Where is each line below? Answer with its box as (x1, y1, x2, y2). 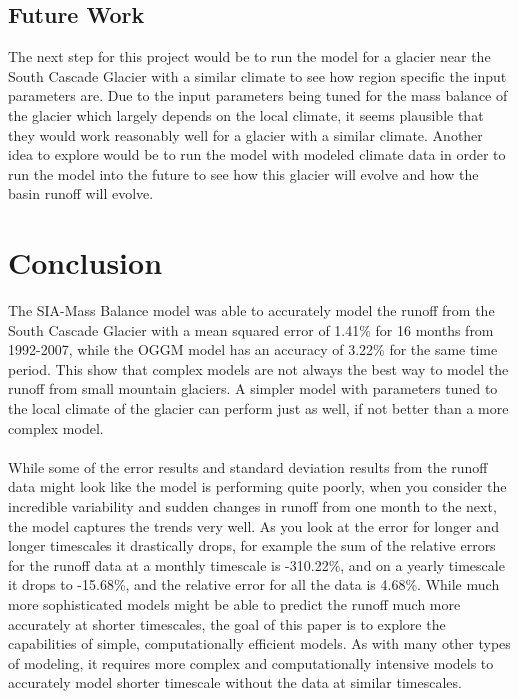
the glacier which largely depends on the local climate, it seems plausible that (8, 104, 484, 125)
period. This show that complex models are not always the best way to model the (8, 358, 509, 379)
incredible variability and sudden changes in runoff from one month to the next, (8, 496, 497, 517)
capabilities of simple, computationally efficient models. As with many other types (8, 633, 511, 654)
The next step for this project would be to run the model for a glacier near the (8, 46, 491, 67)
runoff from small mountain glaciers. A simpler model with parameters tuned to (8, 378, 498, 399)
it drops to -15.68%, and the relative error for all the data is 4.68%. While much (8, 574, 500, 595)
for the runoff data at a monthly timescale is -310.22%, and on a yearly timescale (8, 554, 505, 575)
